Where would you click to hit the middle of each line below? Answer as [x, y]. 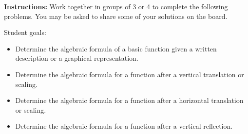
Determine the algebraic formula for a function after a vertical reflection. [124, 126]
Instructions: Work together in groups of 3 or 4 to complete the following [116, 6]
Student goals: [25, 32]
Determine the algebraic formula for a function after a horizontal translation [129, 100]
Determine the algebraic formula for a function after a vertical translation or [130, 74]
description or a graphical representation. [77, 58]
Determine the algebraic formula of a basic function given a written [116, 48]
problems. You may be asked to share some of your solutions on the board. [116, 16]
